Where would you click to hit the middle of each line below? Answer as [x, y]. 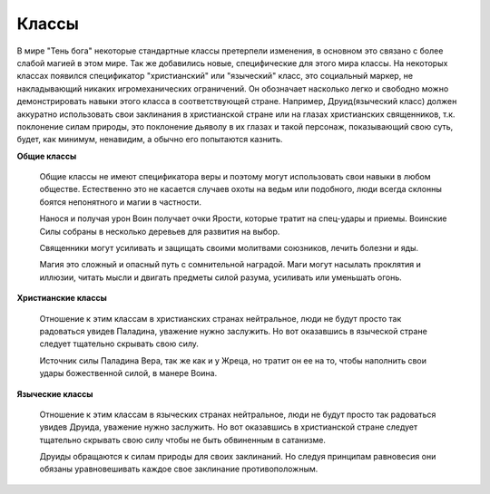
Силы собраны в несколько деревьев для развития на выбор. [160, 231]
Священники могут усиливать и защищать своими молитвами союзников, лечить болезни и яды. [229, 248]
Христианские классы [62, 298]
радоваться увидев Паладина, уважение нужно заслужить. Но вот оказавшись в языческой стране [234, 331]
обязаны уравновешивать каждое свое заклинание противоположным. [179, 469]
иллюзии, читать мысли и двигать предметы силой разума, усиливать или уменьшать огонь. [221, 277]
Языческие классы [55, 393]
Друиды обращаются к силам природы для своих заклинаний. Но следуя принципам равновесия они [238, 457]
